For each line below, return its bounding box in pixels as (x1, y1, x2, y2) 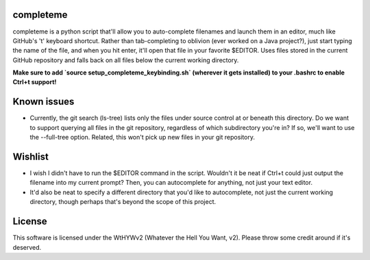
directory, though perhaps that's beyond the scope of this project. (29, 198, 217, 206)
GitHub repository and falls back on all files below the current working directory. (12, 55, 239, 64)
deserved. (12, 243, 42, 251)
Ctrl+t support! (12, 78, 57, 86)
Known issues (12, 96, 75, 107)
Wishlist (12, 151, 49, 162)
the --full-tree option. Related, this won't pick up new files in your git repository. (29, 133, 256, 142)
